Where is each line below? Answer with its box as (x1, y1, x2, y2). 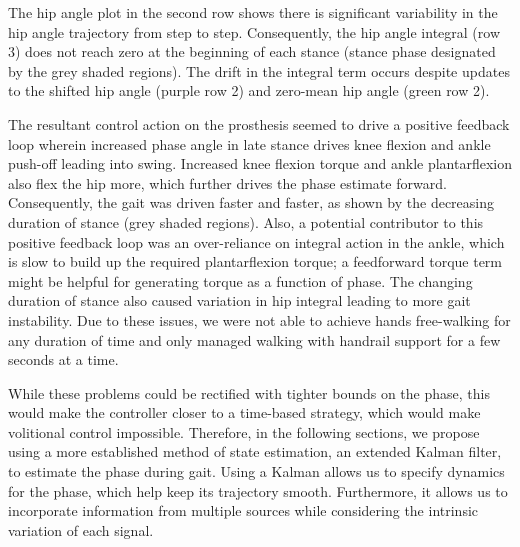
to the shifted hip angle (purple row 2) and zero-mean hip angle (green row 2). (8, 80, 490, 101)
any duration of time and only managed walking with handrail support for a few (8, 329, 501, 350)
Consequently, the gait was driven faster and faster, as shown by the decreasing (8, 192, 495, 213)
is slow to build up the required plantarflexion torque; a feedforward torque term (8, 251, 503, 272)
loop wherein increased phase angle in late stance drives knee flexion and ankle (8, 133, 491, 154)
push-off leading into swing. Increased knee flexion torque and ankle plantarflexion (8, 153, 512, 174)
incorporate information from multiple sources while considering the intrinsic (8, 500, 479, 521)
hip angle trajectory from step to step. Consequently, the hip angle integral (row (8, 21, 500, 42)
